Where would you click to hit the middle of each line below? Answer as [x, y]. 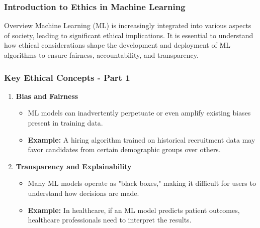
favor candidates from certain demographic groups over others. [124, 149]
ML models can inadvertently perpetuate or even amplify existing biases [139, 113]
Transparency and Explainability [74, 166]
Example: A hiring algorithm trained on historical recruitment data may [142, 139]
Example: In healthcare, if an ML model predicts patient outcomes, [134, 210]
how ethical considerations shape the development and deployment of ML [117, 45]
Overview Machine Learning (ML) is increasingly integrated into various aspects [128, 25]
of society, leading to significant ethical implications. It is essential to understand [129, 35]
